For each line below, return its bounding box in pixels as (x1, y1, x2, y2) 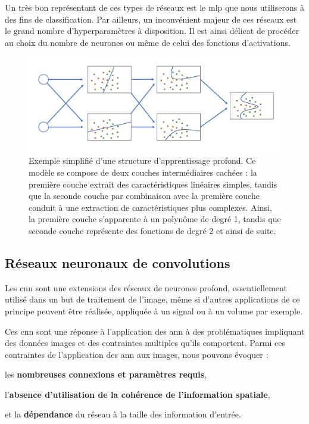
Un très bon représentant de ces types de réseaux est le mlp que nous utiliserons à (5, 1, 304, 13)
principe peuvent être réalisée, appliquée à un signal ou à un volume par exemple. (5, 304, 303, 317)
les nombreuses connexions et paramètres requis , (5, 368, 207, 381)
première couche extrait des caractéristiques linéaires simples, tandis (29, 177, 277, 190)
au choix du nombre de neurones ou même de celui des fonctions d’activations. (5, 36, 291, 48)
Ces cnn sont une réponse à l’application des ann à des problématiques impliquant (5, 325, 305, 337)
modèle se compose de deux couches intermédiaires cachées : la (29, 166, 257, 178)
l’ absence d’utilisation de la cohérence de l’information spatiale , (5, 388, 270, 400)
